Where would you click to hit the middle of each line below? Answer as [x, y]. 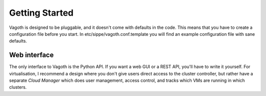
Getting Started [41, 13]
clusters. [18, 87]
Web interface [32, 55]
